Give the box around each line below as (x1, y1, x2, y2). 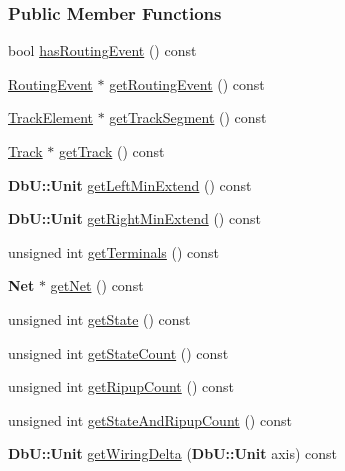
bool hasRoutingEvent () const (8, 40, 197, 61)
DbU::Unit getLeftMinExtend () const (8, 174, 252, 195)
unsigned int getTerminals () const (8, 241, 220, 262)
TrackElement (8, 107, 94, 128)
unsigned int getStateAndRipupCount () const (8, 409, 292, 430)
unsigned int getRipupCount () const (8, 376, 234, 397)
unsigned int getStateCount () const (8, 342, 229, 363)
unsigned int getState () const (8, 308, 191, 329)
